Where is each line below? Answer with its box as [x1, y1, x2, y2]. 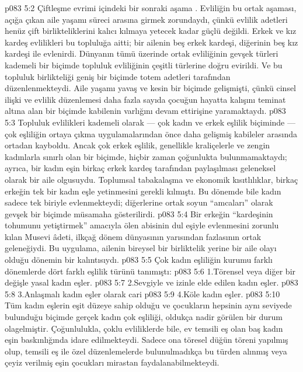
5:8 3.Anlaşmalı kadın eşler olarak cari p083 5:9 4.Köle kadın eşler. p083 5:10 [5, 287, 280, 300]
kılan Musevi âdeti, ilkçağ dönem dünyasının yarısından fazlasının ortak [5, 230, 262, 242]
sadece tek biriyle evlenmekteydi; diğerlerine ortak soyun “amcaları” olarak [5, 196, 273, 208]
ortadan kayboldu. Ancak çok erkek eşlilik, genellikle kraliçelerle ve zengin [5, 139, 270, 151]
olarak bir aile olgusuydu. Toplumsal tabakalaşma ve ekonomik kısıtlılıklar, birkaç [5, 173, 298, 185]
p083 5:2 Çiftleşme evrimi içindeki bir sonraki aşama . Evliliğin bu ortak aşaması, [5, 2, 297, 13]
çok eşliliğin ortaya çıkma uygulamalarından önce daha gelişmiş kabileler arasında [5, 127, 297, 140]
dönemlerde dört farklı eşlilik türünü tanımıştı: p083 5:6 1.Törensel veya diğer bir [5, 265, 296, 277]
